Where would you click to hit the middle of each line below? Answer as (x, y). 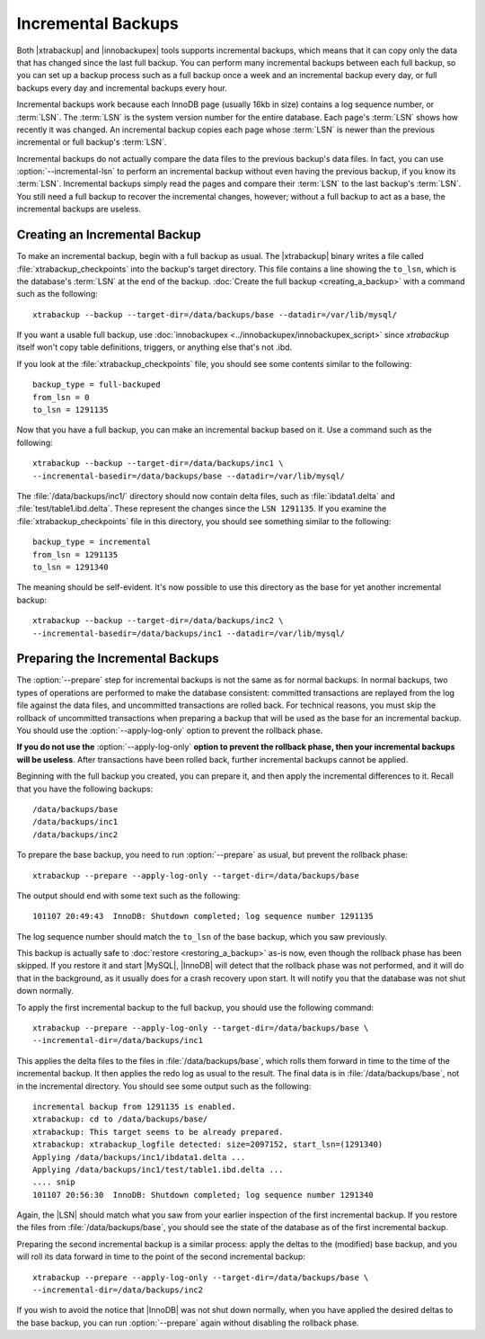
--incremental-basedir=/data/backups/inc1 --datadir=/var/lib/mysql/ (189, 633)
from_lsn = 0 (61, 397)
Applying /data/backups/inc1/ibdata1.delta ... (139, 1157)
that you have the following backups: (85, 789)
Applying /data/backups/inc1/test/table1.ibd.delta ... (158, 1169)
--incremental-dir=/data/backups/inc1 (118, 1040)
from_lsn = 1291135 (75, 554)
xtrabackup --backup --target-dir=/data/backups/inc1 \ (158, 464)
